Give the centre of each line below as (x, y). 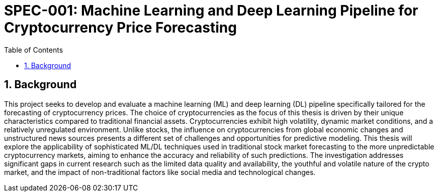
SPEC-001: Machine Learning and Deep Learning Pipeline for (211, 11)
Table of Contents (34, 50)
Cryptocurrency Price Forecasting (120, 28)
